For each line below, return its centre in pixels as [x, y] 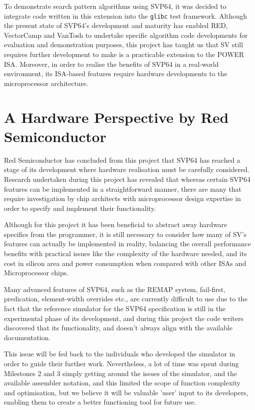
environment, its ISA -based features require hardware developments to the [116, 73]
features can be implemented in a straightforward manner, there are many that [123, 189]
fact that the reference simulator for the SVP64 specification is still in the [115, 308]
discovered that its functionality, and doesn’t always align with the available [118, 328]
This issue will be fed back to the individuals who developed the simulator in [120, 354]
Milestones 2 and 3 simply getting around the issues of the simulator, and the [121, 373]
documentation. [27, 337]
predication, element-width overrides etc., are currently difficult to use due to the [126, 299]
